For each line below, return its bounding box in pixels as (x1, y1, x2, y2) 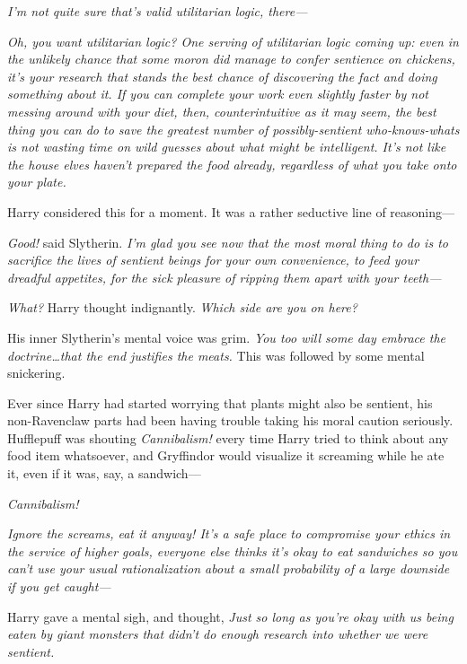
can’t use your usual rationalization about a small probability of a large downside (7, 559, 450, 578)
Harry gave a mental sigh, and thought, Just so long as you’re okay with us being (7, 607, 454, 625)
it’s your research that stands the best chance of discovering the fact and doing (7, 66, 437, 85)
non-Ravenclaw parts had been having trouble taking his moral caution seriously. (7, 411, 454, 430)
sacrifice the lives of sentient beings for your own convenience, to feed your (7, 250, 419, 269)
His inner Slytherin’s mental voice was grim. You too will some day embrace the (7, 328, 446, 346)
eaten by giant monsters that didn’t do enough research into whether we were (7, 625, 428, 643)
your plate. (7, 172, 66, 191)
